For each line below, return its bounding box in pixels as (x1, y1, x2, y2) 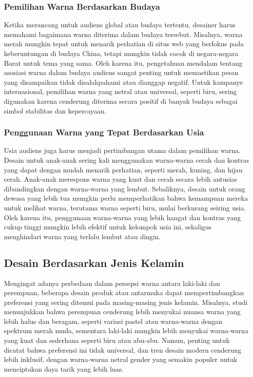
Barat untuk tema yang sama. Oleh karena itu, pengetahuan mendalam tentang (4, 57, 243, 68)
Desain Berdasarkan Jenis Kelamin (4, 255, 184, 270)
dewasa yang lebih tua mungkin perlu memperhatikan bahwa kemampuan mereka (4, 193, 248, 203)
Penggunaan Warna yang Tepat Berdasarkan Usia (4, 126, 204, 138)
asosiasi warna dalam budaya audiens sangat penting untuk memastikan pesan (4, 67, 239, 77)
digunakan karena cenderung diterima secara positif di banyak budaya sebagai (4, 95, 238, 106)
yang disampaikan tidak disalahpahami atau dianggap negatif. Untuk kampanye (4, 76, 243, 87)
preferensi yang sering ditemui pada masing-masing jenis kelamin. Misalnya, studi (4, 297, 248, 307)
